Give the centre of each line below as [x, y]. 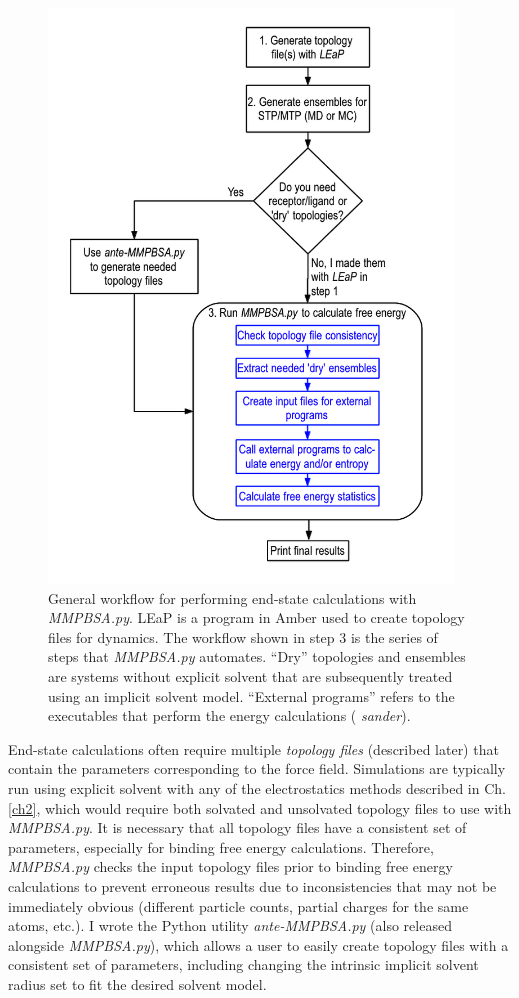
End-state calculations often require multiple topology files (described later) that [253, 748]
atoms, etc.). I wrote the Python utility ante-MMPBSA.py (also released [230, 925]
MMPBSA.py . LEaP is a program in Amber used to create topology [256, 617]
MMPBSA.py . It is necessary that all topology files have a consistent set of [237, 827]
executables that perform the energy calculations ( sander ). [229, 715]
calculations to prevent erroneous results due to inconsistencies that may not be [252, 885]
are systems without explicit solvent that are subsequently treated [250, 675]
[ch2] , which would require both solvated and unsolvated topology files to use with [260, 807]
